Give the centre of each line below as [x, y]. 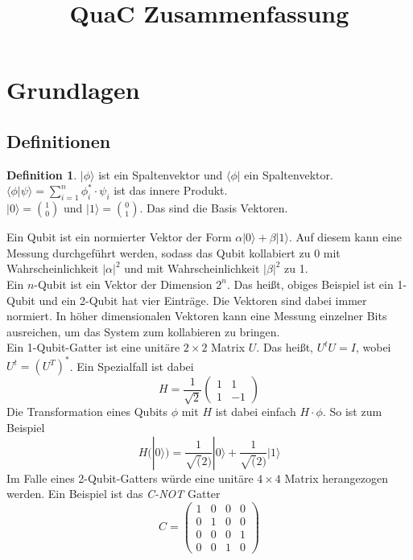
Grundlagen [73, 90]
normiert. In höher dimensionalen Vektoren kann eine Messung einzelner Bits [197, 316]
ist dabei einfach [256, 412]
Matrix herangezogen [336, 478]
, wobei [373, 347]
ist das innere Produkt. [171, 190]
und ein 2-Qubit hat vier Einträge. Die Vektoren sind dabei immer [203, 300]
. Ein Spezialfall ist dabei [132, 366]
